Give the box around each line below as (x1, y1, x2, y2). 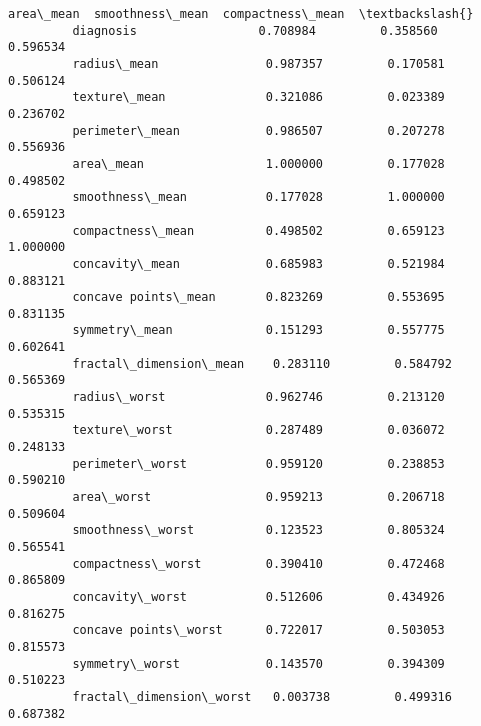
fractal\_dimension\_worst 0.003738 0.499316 (72, 689, 452, 704)
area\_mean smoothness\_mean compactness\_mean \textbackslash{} (8, 7, 474, 21)
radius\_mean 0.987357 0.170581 (72, 56, 445, 71)
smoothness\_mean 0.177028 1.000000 (72, 190, 445, 205)
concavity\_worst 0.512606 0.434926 (72, 589, 445, 604)
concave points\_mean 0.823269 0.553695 (72, 290, 445, 305)
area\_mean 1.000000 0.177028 (72, 156, 445, 171)
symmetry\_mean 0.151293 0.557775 (72, 323, 445, 338)
